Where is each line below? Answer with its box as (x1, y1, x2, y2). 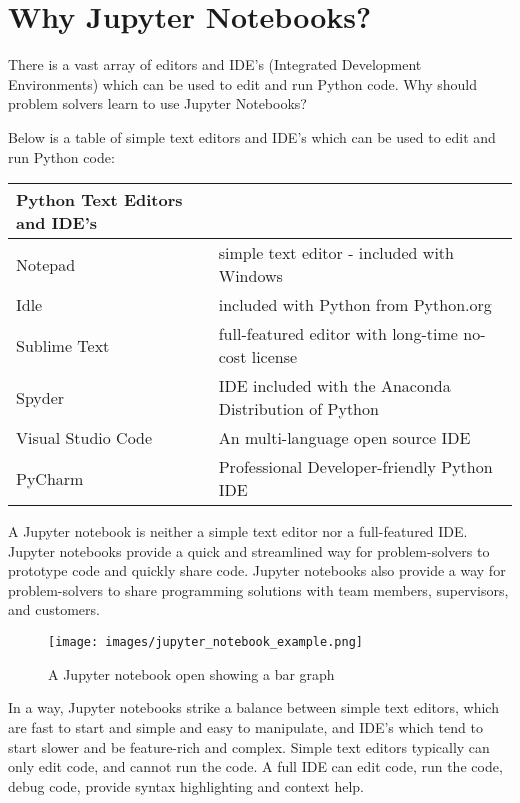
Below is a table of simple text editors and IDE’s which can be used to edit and (8, 126, 496, 147)
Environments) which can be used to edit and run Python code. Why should (8, 73, 477, 94)
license (251, 345, 298, 369)
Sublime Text (16, 333, 110, 357)
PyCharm (16, 466, 84, 490)
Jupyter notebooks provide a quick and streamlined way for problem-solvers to (8, 540, 490, 561)
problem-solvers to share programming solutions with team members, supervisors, (8, 579, 509, 600)
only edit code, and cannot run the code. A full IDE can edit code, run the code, (8, 756, 503, 777)
